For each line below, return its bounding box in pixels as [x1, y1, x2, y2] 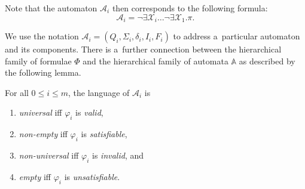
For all [5, 86, 29, 98]
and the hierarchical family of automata [83, 54, 228, 67]
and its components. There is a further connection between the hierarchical [5, 43, 282, 55]
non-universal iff [19, 149, 79, 162]
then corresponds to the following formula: [112, 2, 268, 14]
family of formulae [5, 54, 72, 67]
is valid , [75, 106, 103, 119]
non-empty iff [19, 128, 68, 140]
